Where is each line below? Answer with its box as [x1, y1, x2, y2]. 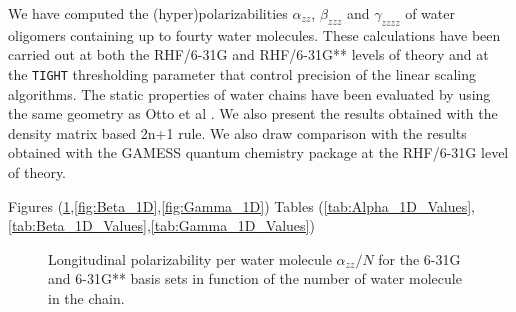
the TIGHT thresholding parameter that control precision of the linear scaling [8, 63, 476, 84]
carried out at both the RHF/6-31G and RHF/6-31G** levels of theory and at [8, 44, 489, 65]
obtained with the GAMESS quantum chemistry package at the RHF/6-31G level [8, 142, 509, 163]
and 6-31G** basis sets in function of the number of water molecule [48, 268, 462, 289]
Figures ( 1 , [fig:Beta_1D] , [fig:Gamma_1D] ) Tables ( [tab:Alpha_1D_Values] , [8, 195, 475, 216]
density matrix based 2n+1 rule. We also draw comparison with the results [8, 122, 467, 143]
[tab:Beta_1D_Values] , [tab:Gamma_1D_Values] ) [8, 215, 315, 236]
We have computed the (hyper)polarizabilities [8, 3, 288, 23]
